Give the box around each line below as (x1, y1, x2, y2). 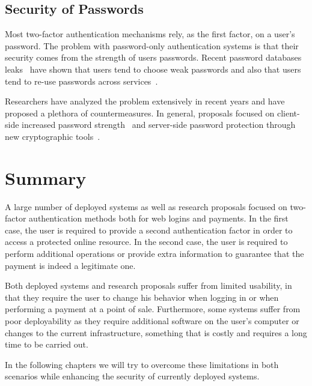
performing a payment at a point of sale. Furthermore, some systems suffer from (5, 303, 301, 315)
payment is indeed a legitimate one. (5, 259, 136, 271)
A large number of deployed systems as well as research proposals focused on (5, 200, 287, 213)
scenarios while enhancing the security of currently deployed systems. (5, 370, 260, 382)
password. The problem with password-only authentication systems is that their (5, 39, 299, 52)
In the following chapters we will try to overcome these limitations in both (5, 358, 279, 370)
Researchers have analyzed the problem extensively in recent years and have (5, 95, 285, 107)
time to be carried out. (5, 338, 88, 351)
